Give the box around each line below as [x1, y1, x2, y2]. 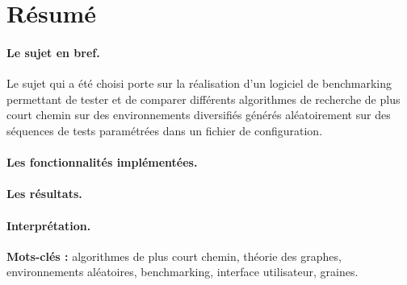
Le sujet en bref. [6, 43, 100, 60]
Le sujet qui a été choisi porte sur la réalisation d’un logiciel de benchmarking [6, 75, 392, 92]
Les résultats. [6, 185, 82, 202]
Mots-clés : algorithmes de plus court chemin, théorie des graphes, [6, 247, 342, 264]
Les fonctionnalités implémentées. [6, 154, 198, 171]
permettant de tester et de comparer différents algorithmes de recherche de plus [6, 90, 401, 107]
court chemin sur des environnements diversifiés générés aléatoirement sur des [6, 106, 391, 123]
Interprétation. [6, 217, 91, 233]
